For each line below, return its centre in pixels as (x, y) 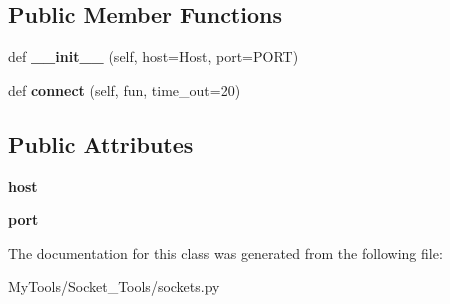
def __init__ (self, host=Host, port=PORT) (153, 56)
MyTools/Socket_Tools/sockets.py (114, 286)
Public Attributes (101, 143)
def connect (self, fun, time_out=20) (124, 89)
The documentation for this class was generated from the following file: (225, 252)
